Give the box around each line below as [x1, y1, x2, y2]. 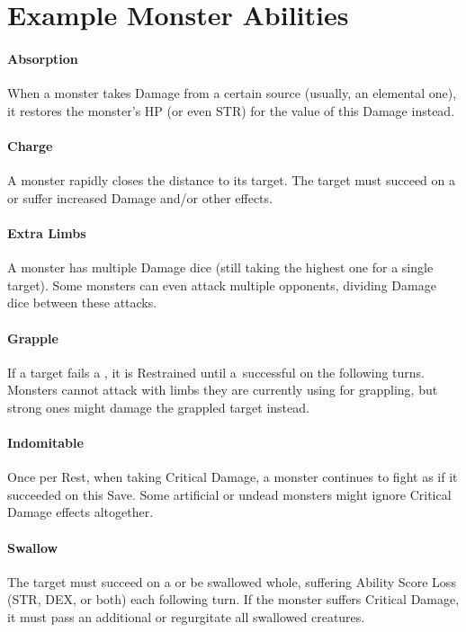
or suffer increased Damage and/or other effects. [7, 188, 273, 207]
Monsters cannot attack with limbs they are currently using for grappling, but [7, 380, 438, 399]
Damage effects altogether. [7, 503, 154, 521]
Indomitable [7, 433, 84, 452]
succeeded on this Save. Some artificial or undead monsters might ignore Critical [7, 485, 452, 503]
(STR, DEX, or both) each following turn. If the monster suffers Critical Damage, [7, 590, 460, 609]
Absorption [7, 49, 78, 67]
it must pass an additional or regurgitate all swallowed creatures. [7, 608, 365, 627]
